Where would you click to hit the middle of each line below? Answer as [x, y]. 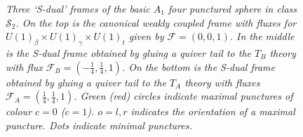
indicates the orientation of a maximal [213, 111]
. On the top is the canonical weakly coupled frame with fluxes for [156, 22]
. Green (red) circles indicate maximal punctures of [183, 96]
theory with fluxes [222, 82]
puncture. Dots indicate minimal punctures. [99, 125]
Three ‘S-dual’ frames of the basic [78, 8]
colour [19, 111]
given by [146, 36]
